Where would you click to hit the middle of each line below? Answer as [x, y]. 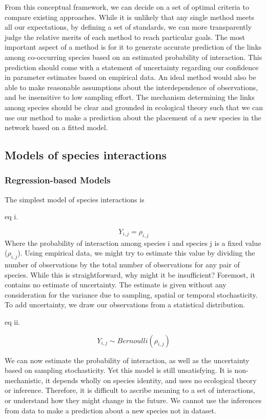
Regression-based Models [58, 180]
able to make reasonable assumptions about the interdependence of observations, [131, 87]
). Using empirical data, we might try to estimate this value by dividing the [136, 253]
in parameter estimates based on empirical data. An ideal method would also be [130, 77]
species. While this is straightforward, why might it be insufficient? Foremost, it [130, 274]
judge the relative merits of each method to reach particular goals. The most [125, 37]
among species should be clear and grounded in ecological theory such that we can [134, 107]
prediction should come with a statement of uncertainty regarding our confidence [132, 67]
